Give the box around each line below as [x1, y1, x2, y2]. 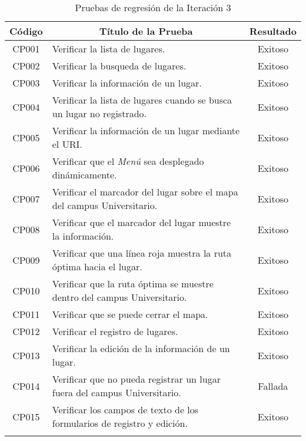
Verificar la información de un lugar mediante [52, 124, 240, 137]
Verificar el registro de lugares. [52, 324, 178, 338]
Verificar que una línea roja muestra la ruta [52, 246, 232, 260]
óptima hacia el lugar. [52, 260, 142, 273]
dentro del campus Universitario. [52, 290, 187, 304]
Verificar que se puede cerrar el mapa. [52, 307, 208, 321]
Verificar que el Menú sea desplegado [52, 154, 204, 168]
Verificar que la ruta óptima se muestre [52, 277, 214, 290]
